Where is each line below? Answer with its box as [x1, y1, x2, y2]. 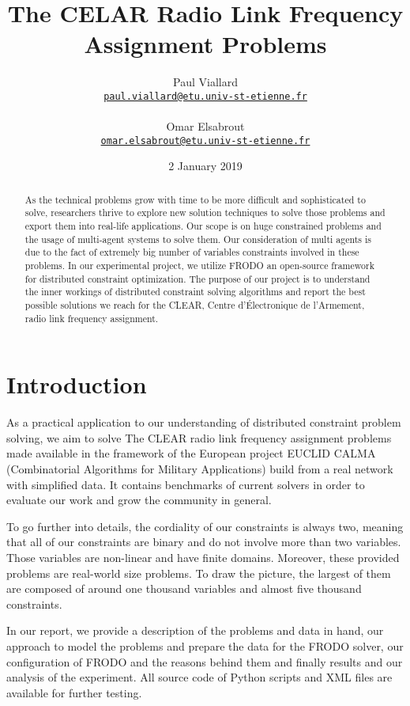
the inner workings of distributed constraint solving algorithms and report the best [24, 285, 366, 298]
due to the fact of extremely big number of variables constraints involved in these [24, 245, 359, 259]
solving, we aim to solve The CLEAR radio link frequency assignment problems [6, 429, 392, 446]
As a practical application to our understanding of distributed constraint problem [6, 414, 401, 431]
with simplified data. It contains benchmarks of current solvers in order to [6, 476, 365, 492]
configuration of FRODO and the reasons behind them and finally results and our [6, 653, 403, 670]
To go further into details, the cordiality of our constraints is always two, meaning [6, 518, 404, 534]
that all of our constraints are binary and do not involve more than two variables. [6, 533, 401, 550]
